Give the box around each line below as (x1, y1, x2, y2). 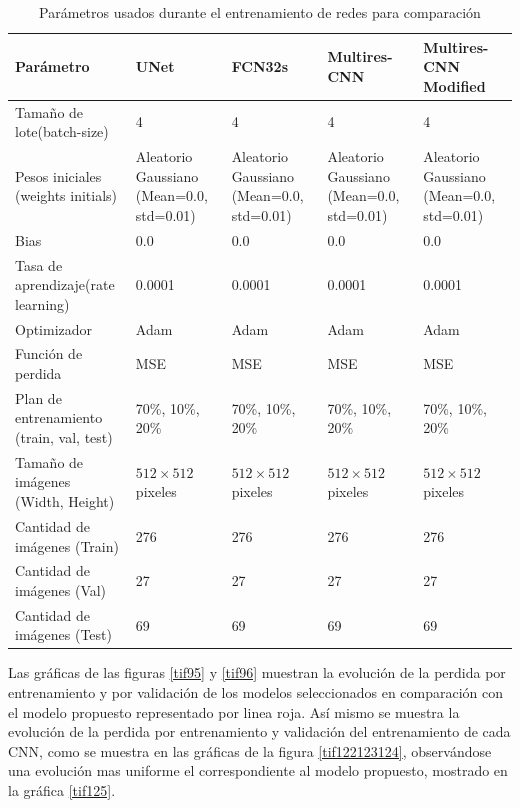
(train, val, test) (15, 427, 113, 448)
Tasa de (15, 254, 63, 275)
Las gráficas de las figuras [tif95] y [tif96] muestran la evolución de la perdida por (8, 662, 506, 683)
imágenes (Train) (15, 535, 119, 556)
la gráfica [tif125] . (8, 780, 116, 801)
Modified (423, 75, 486, 96)
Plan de (15, 387, 62, 408)
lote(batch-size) (15, 121, 109, 142)
